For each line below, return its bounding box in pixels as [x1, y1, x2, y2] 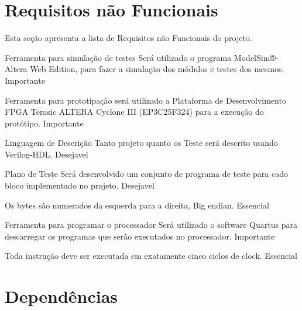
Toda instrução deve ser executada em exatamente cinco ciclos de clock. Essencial [5, 250, 297, 262]
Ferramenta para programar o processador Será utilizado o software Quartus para [5, 218, 297, 231]
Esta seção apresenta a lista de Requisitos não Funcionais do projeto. [5, 32, 252, 44]
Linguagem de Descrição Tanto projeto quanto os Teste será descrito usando [5, 136, 278, 149]
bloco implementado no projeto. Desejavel [5, 179, 155, 192]
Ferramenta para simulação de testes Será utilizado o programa [5, 51, 232, 63]
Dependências [5, 284, 118, 308]
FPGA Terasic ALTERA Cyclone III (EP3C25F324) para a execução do [5, 105, 264, 118]
